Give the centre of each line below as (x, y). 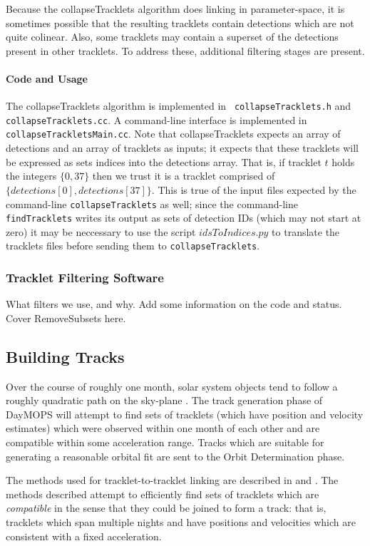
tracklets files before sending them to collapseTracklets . (133, 246)
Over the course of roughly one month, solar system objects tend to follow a (172, 386)
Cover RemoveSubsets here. (66, 318)
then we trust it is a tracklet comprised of (184, 176)
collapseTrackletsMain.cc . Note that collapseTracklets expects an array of (173, 134)
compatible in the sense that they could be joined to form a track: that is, (166, 508)
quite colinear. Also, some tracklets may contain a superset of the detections (172, 37)
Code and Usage (47, 78)
